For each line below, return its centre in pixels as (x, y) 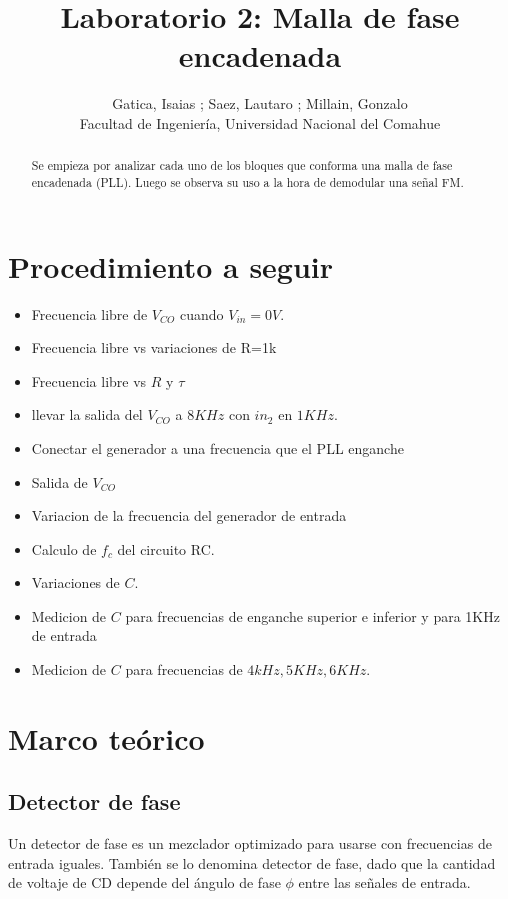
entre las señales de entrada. (384, 882)
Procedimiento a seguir (171, 265)
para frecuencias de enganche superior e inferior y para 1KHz (312, 615)
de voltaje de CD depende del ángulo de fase (144, 882)
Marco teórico (106, 737)
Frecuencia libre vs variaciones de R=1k (154, 347)
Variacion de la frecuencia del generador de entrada (189, 515)
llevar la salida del (87, 414)
